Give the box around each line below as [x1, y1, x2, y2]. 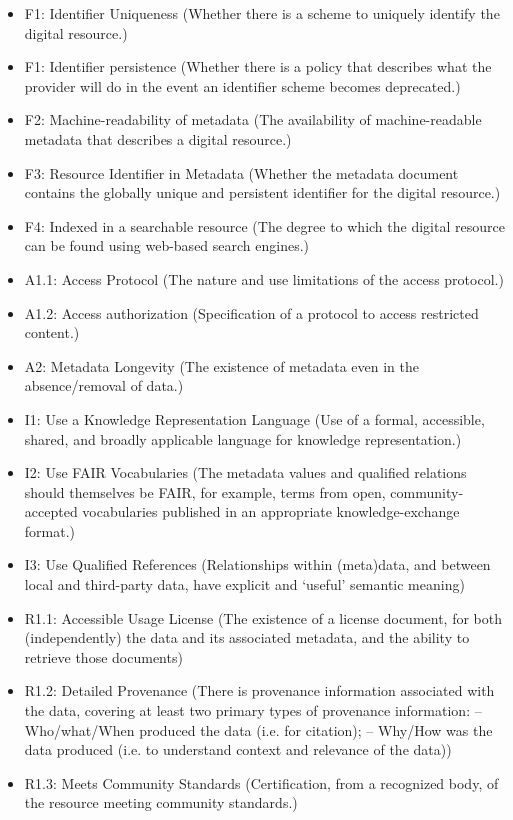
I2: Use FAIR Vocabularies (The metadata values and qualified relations [24, 462, 467, 483]
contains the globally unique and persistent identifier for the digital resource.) [24, 182, 501, 203]
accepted [24, 501, 78, 522]
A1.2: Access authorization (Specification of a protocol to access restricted [24, 302, 479, 323]
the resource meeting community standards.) [24, 792, 298, 813]
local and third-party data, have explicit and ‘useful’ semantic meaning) [24, 574, 465, 595]
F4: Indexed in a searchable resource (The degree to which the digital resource [24, 215, 505, 236]
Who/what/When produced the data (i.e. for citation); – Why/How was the [24, 719, 493, 740]
